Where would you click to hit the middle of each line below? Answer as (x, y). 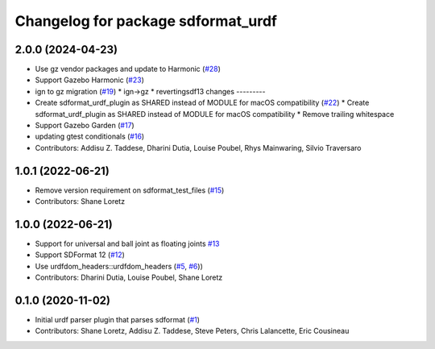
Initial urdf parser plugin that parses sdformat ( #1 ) (118, 320)
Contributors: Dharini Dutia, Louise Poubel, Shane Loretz (129, 277)
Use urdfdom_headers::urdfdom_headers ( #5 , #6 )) (119, 266)
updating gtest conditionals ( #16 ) (90, 136)
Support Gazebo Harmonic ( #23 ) (89, 80)
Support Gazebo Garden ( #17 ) (85, 126)
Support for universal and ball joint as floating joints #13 (127, 243)
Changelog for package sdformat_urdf (146, 21)
